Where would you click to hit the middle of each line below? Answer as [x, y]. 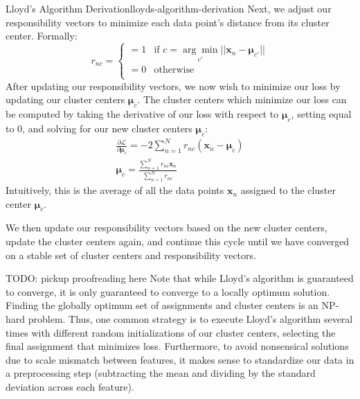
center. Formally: [42, 36]
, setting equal [321, 113]
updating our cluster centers [65, 99]
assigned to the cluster [288, 190]
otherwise [174, 70]
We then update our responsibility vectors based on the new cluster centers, [166, 228]
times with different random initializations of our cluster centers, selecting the [171, 332]
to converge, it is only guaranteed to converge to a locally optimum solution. [168, 291]
